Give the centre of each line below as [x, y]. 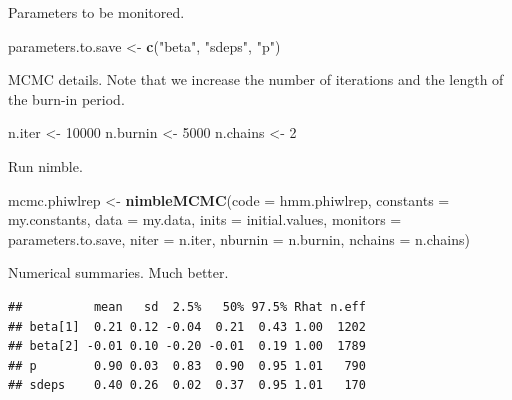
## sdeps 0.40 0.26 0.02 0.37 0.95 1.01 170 [187, 385]
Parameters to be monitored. [96, 12]
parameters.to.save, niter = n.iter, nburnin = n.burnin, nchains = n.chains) [239, 238]
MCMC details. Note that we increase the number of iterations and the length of [256, 79]
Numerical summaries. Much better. [118, 272]
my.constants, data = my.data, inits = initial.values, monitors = [205, 219]
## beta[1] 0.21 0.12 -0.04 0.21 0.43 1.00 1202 [187, 326]
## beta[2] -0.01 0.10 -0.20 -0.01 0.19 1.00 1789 [187, 346]
